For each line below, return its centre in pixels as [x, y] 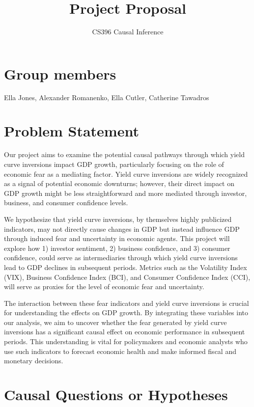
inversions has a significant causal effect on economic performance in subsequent [125, 332]
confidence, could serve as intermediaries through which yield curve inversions [121, 258]
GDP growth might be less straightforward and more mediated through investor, [126, 193]
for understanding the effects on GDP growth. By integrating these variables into [126, 312]
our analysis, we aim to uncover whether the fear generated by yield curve [115, 322]
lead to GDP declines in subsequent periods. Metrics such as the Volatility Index [126, 267]
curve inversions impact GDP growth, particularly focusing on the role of [114, 164]
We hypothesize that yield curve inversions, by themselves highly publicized [118, 219]
